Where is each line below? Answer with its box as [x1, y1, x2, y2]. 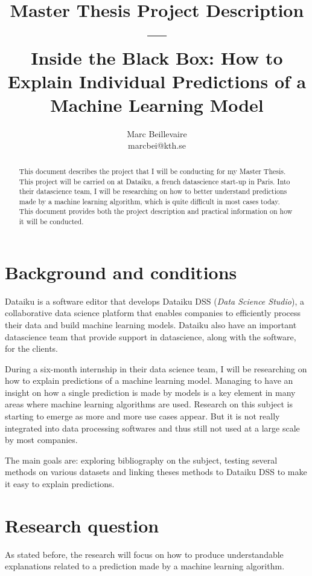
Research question [5, 513, 159, 537]
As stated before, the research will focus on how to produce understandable [5, 548, 284, 560]
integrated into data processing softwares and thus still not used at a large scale [5, 421, 300, 434]
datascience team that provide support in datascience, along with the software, [5, 330, 296, 343]
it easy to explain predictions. [5, 477, 115, 490]
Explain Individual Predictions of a [7, 68, 307, 93]
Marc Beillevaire [127, 127, 187, 140]
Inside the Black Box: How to [31, 45, 283, 70]
